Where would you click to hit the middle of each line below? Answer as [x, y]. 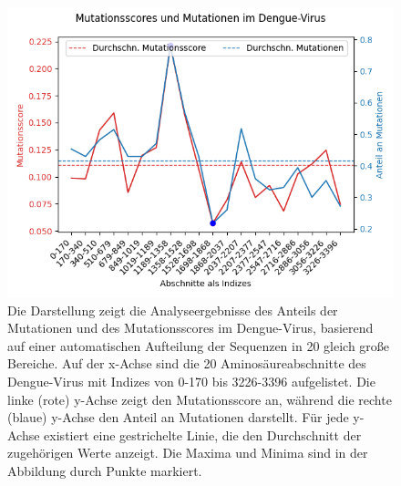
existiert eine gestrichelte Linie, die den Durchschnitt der [203, 434]
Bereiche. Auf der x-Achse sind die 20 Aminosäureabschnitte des [187, 363]
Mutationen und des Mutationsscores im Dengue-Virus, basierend [190, 328]
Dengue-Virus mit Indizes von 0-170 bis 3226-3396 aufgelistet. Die [191, 381]
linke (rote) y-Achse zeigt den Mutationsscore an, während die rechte [200, 399]
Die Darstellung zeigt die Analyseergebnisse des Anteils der [173, 310]
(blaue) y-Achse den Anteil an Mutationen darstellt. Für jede [178, 417]
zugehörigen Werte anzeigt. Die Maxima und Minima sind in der [188, 453]
